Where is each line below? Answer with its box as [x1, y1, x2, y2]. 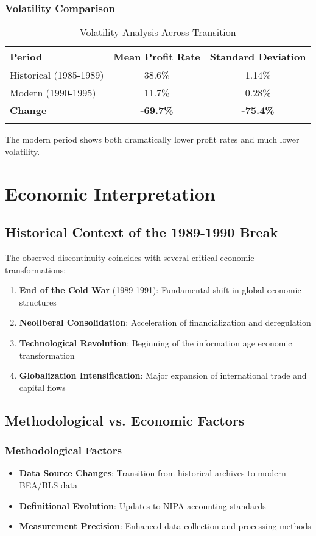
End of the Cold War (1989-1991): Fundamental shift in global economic [19, 284, 301, 296]
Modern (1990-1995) [10, 85, 96, 100]
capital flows [19, 381, 66, 393]
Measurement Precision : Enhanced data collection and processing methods [19, 520, 311, 532]
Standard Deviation [209, 49, 306, 64]
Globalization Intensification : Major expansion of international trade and [19, 369, 307, 382]
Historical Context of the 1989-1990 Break [5, 223, 278, 241]
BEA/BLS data [19, 478, 78, 491]
